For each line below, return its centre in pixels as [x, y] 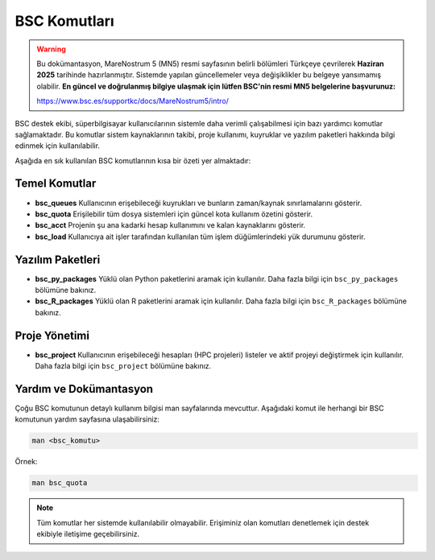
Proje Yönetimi [52, 335]
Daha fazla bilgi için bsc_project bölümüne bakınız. [123, 366]
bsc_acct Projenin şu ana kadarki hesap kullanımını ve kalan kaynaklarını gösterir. [170, 225]
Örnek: [26, 462]
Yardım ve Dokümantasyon [84, 389]
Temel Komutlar [56, 184]
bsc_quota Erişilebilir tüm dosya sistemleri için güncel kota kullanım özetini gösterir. [174, 214]
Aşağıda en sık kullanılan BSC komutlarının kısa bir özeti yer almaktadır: [133, 160]
